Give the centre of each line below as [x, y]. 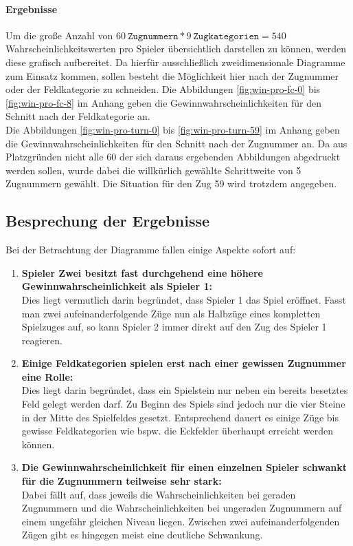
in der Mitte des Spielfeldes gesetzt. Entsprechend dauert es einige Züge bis [180, 417]
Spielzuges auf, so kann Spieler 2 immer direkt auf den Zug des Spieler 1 [174, 327]
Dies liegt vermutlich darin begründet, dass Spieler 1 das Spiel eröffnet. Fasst [184, 299]
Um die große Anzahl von [59, 35]
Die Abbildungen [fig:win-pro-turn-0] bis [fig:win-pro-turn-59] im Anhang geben [173, 129]
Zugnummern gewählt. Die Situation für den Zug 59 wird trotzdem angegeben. [171, 183]
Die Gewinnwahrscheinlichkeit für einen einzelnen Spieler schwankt [184, 467]
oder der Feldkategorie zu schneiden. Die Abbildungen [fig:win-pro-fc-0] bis [163, 89]
